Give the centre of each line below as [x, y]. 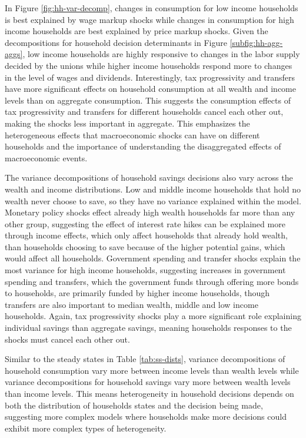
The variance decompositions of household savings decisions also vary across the [149, 177]
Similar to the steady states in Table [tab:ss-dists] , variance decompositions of [145, 359]
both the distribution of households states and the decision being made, [134, 405]
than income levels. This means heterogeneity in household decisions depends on [149, 393]
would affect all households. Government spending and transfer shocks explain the [153, 258]
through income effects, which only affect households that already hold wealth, [146, 235]
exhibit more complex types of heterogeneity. [86, 428]
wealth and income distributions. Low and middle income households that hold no [153, 189]
